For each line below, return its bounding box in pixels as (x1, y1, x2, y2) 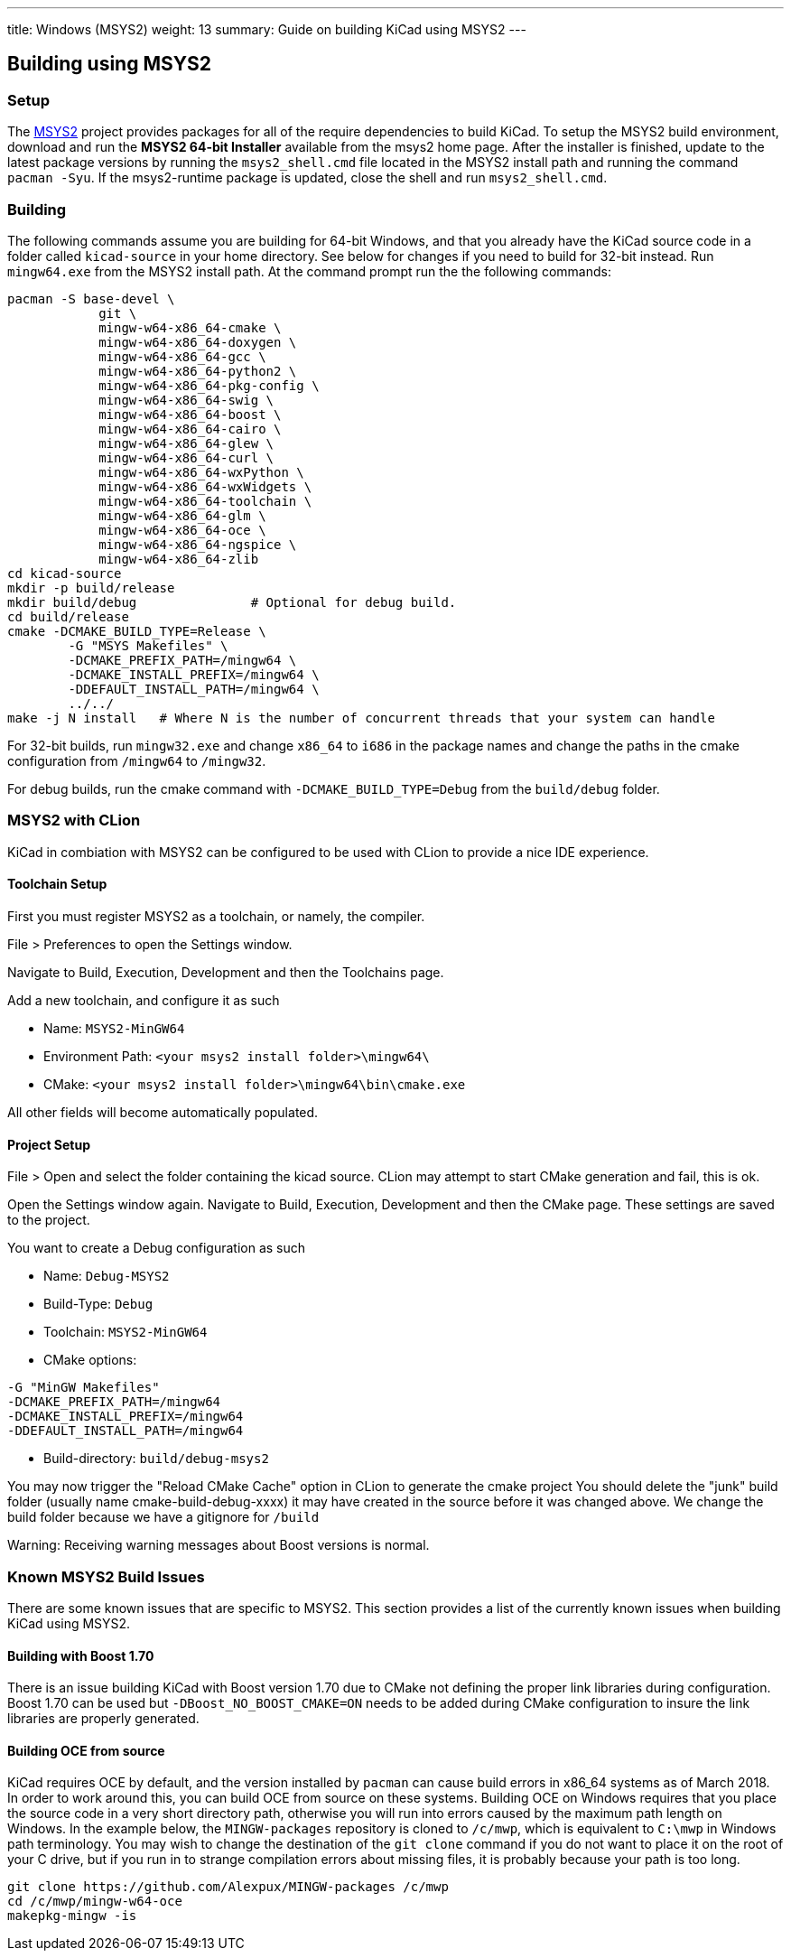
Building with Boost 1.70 (7, 1647, 154, 1664)
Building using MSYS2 (7, 52, 212, 76)
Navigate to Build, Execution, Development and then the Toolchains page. (7, 964, 444, 980)
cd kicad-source (7, 565, 122, 581)
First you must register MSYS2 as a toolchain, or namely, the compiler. (7, 908, 425, 924)
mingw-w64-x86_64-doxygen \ (98, 334, 297, 350)
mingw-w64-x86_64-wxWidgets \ (98, 479, 312, 494)
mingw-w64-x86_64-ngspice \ (98, 536, 297, 552)
